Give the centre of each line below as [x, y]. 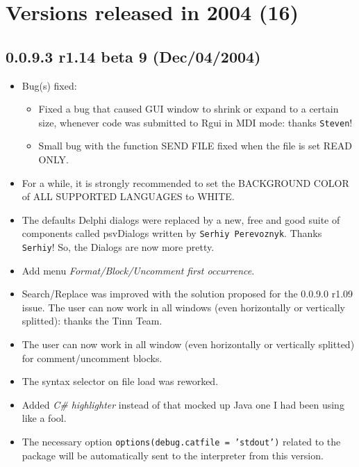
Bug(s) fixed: [49, 85]
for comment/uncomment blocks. [92, 358]
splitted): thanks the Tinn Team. [92, 321]
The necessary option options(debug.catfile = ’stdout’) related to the [181, 442]
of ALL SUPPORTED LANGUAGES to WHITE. [128, 196]
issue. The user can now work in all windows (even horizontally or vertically [184, 307]
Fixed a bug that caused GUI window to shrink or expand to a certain [189, 109]
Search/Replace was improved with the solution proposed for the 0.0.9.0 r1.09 [187, 294]
